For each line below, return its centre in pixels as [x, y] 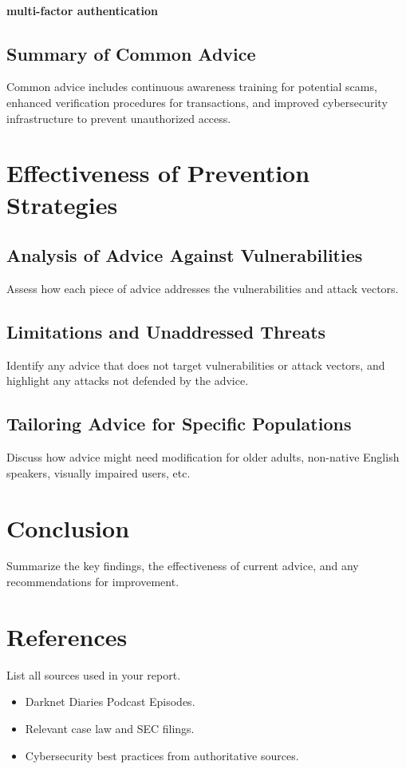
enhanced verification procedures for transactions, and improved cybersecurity [197, 102]
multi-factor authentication [82, 10]
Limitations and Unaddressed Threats [166, 331]
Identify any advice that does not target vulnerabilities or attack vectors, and [196, 365]
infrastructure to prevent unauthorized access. [119, 118]
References [67, 636]
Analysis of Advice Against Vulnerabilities [185, 255]
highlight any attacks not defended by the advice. [128, 381]
